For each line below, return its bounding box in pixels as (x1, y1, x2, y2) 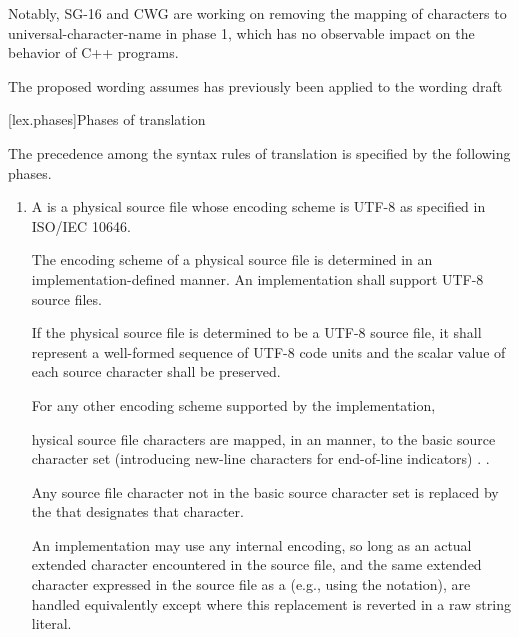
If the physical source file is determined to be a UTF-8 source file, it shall (31, 322, 482, 343)
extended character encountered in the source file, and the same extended (31, 554, 482, 575)
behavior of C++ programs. (8, 42, 179, 63)
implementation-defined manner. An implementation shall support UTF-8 (31, 268, 484, 289)
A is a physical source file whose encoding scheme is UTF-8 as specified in (31, 196, 486, 217)
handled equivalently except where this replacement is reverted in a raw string (31, 593, 511, 614)
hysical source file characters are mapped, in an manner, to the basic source (31, 428, 496, 449)
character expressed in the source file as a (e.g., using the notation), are (31, 574, 471, 595)
